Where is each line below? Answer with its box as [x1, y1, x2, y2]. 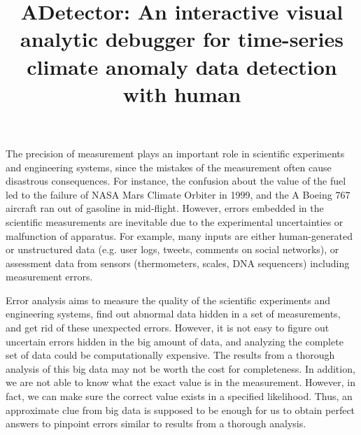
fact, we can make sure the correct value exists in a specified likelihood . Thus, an [6, 389, 353, 404]
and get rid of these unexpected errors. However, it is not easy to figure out [6, 320, 330, 335]
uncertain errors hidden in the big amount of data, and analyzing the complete [6, 334, 344, 348]
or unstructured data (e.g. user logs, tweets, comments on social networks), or [6, 242, 339, 257]
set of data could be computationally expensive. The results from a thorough [6, 348, 335, 362]
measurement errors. [6, 269, 93, 284]
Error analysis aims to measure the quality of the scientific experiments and [6, 292, 331, 307]
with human [122, 79, 241, 108]
